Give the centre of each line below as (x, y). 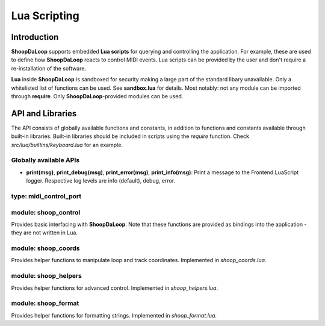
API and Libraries (44, 114)
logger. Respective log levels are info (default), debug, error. (101, 181)
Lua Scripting (45, 16)
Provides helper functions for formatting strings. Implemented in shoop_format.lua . (114, 315)
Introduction (35, 37)
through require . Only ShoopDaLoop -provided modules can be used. (97, 96)
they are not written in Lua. (45, 233)
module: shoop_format (45, 303)
